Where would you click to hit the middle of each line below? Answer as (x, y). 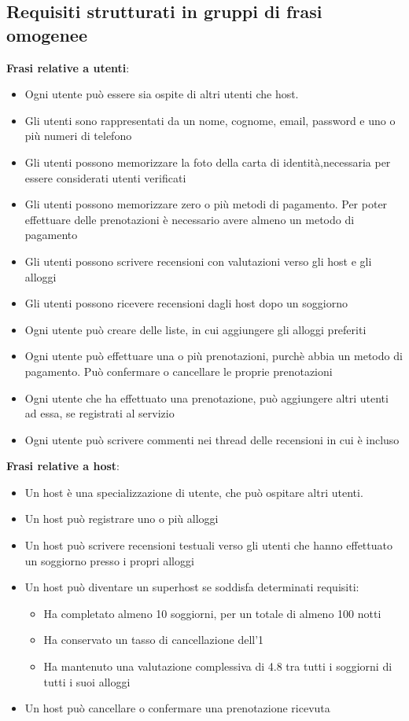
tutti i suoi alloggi (87, 681)
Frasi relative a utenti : (68, 67)
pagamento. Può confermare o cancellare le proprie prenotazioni (179, 371)
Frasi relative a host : (63, 466)
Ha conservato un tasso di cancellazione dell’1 (154, 640)
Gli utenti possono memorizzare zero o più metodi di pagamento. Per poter (206, 204)
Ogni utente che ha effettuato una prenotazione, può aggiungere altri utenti (206, 397)
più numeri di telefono (78, 136)
